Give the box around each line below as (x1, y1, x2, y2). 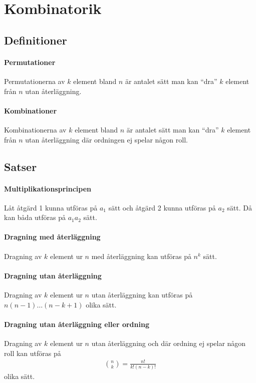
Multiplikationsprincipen (4, 183, 92, 193)
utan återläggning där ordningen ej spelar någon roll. (25, 134, 188, 144)
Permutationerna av (4, 75, 65, 86)
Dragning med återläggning (4, 231, 101, 242)
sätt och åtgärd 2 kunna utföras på (108, 202, 216, 212)
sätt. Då (227, 202, 252, 212)
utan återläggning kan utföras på (91, 289, 193, 300)
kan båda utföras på (4, 212, 66, 222)
